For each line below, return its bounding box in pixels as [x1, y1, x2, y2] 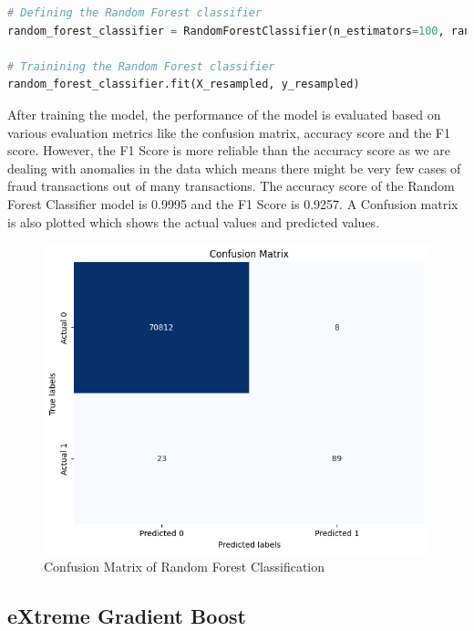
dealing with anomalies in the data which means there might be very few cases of [7, 158, 461, 177]
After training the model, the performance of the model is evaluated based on [7, 104, 441, 123]
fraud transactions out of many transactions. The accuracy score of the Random [7, 176, 455, 195]
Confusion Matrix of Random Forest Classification [44, 557, 325, 576]
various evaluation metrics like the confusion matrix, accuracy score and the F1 [7, 122, 451, 142]
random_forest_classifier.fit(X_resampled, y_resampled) [7, 78, 360, 91]
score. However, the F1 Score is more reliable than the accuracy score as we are [7, 141, 451, 160]
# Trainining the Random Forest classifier [7, 59, 275, 73]
